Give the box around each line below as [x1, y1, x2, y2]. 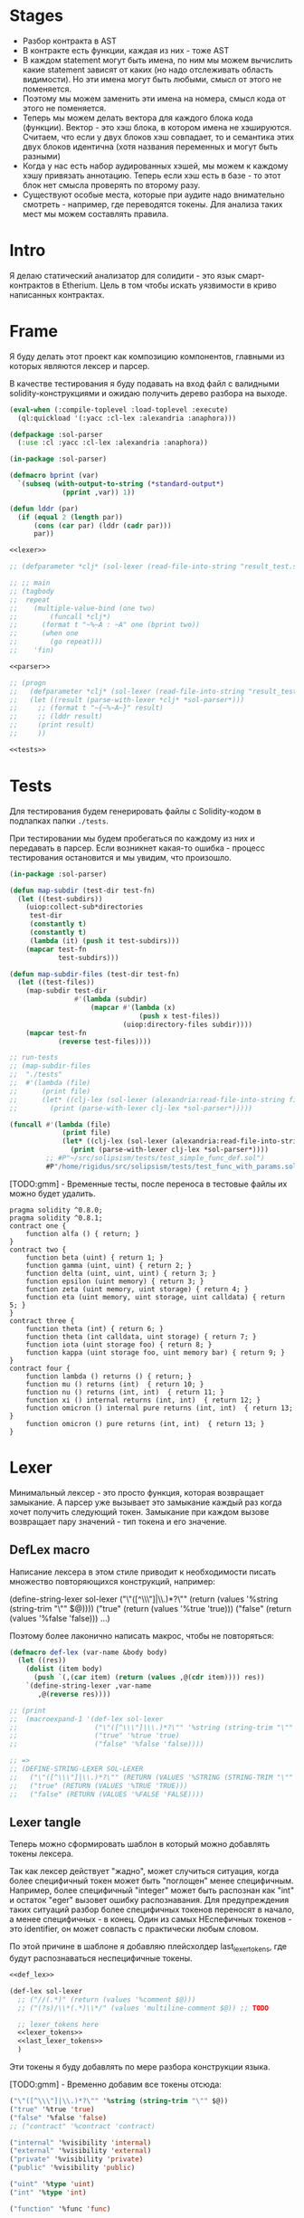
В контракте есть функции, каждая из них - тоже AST [22, 44, 230, 55]
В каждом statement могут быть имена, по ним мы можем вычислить [22, 54, 293, 65]
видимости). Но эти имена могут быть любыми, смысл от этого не [22, 73, 282, 84]
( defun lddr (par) [9, 504, 79, 513]
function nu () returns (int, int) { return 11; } [25, 1387, 224, 1396]
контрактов [9, 280, 54, 290]
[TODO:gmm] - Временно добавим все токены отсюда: [9, 2079, 222, 2090]
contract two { [9, 1245, 67, 1254]
